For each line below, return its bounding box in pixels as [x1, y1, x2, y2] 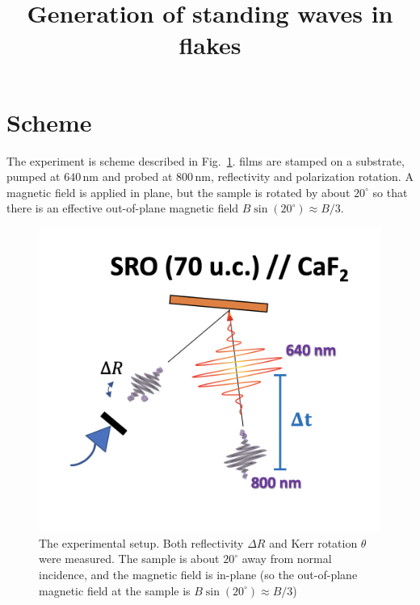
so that [372, 183, 408, 200]
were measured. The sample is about [39, 550, 220, 567]
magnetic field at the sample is [39, 582, 191, 599]
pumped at [6, 168, 61, 185]
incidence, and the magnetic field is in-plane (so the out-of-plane [39, 565, 358, 582]
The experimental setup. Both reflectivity [39, 534, 244, 551]
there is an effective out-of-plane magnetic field [6, 200, 239, 216]
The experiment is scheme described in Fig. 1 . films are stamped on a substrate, [6, 152, 405, 169]
